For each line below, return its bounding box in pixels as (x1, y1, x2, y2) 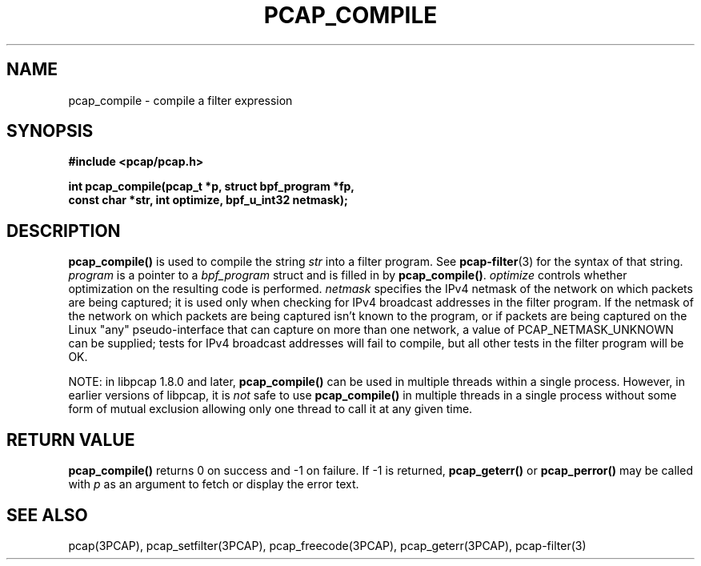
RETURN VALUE (6, 429, 135, 450)
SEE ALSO (6, 504, 88, 525)
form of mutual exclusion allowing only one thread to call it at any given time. (68, 402, 473, 416)
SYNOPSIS (6, 121, 94, 142)
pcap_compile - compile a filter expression (68, 93, 293, 107)
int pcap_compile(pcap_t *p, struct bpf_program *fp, (68, 179, 355, 194)
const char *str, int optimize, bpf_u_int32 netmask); (68, 193, 348, 207)
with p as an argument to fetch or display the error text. (68, 477, 359, 492)
